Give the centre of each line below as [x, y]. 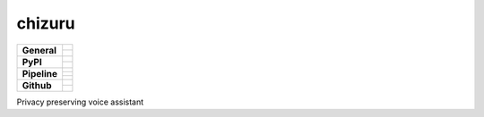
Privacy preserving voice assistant [80, 102]
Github [37, 85]
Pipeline [40, 73]
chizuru [46, 23]
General [39, 50]
